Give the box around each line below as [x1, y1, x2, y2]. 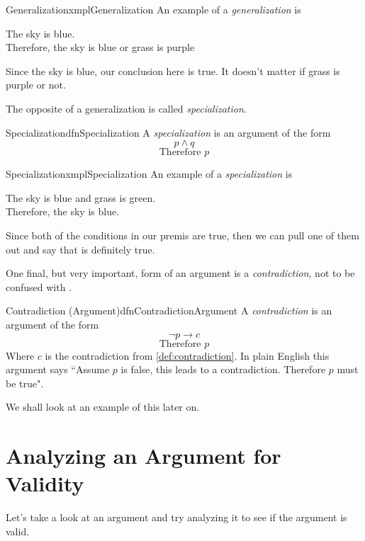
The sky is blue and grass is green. [6, 190, 156, 205]
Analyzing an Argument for [6, 441, 281, 470]
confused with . [6, 279, 72, 294]
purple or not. [6, 77, 66, 92]
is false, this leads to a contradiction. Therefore [120, 362, 326, 377]
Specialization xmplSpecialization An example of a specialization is [6, 166, 293, 181]
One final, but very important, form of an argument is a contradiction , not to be [6, 266, 355, 280]
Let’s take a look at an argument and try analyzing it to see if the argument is [6, 510, 347, 525]
